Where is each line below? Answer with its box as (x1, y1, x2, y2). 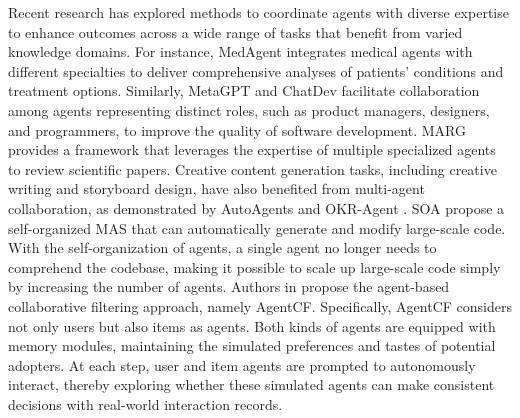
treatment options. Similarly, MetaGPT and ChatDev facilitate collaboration (8, 80, 480, 101)
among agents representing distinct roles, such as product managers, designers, (8, 99, 490, 120)
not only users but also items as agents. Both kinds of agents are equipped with (8, 315, 496, 336)
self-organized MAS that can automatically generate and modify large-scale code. (8, 217, 506, 238)
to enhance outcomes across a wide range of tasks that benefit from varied (8, 21, 463, 42)
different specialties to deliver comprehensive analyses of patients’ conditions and (8, 60, 504, 81)
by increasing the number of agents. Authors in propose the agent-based (8, 276, 450, 297)
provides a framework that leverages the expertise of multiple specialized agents (8, 139, 496, 160)
